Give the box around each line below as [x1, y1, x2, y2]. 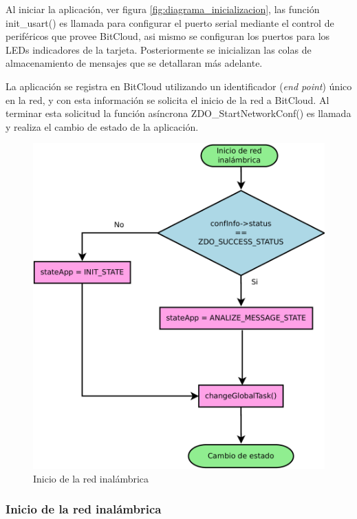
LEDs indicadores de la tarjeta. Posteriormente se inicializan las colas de [6, 42, 312, 56]
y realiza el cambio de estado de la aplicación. [6, 119, 199, 134]
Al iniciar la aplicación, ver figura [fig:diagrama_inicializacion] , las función [6, 2, 320, 16]
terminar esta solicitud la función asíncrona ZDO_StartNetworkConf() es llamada [6, 106, 351, 120]
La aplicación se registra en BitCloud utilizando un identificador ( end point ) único [6, 78, 352, 93]
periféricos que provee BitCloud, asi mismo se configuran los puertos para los [6, 29, 330, 43]
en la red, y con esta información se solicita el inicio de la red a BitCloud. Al [6, 92, 329, 107]
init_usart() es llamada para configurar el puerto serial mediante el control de [6, 15, 334, 30]
